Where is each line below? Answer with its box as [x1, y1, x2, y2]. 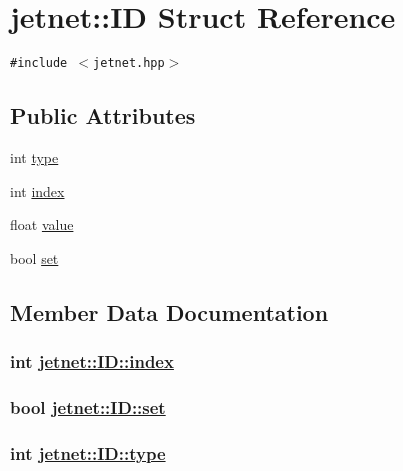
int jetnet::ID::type [10, 440, 166, 465]
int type [10, 146, 59, 167]
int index [10, 180, 65, 201]
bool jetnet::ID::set [10, 394, 166, 419]
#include [10, 56, 68, 71]
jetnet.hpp [93, 56, 165, 71]
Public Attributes [10, 100, 196, 131]
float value [10, 214, 74, 235]
